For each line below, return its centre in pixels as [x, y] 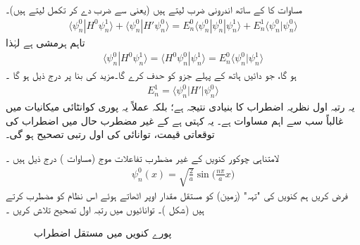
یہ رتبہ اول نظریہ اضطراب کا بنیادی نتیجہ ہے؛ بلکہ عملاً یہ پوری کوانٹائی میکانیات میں [180, 107]
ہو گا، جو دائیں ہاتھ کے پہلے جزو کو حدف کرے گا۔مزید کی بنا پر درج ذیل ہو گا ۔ [151, 75]
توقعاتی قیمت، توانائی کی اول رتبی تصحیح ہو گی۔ [110, 134]
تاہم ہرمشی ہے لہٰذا [45, 42]
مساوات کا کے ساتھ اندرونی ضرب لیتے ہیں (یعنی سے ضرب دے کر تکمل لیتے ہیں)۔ [154, 9]
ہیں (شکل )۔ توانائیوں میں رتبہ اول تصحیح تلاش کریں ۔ [105, 209]
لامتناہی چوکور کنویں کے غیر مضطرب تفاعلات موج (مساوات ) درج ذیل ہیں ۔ [142, 157]
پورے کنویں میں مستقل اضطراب [103, 233]
